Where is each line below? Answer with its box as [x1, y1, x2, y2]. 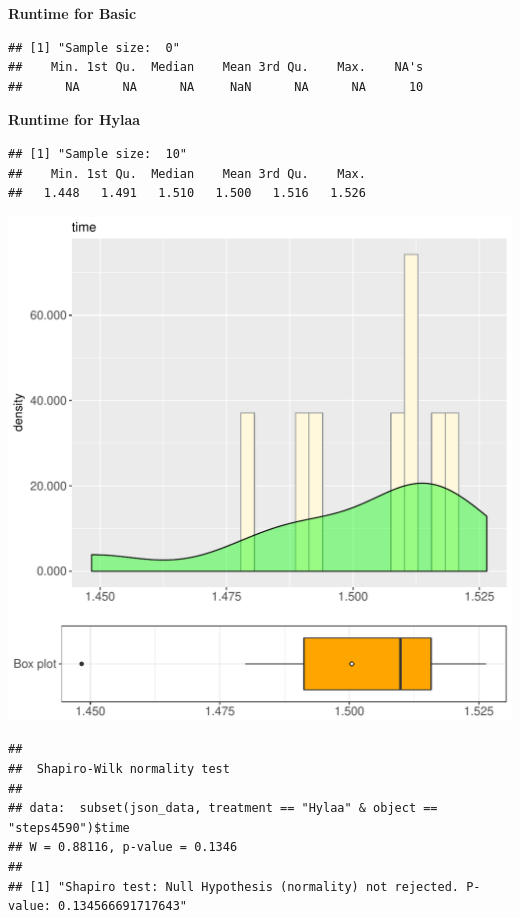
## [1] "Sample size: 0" [8, 40, 180, 55]
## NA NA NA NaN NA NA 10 [8, 79, 424, 94]
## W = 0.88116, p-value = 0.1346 [8, 840, 238, 855]
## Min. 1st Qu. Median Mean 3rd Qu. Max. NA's [8, 60, 424, 75]
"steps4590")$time [8, 820, 130, 835]
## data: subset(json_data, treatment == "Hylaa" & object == [8, 801, 438, 816]
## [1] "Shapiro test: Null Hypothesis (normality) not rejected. [8, 879, 460, 894]
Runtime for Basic [8, 3, 137, 23]
